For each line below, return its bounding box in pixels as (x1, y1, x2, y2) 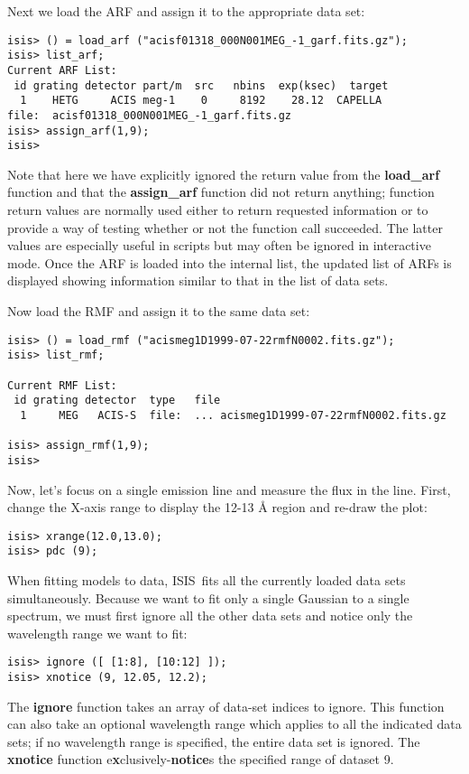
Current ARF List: (7, 63, 117, 77)
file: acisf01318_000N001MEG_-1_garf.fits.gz (7, 108, 291, 122)
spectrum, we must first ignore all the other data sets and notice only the (7, 606, 413, 625)
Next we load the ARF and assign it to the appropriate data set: (7, 2, 365, 20)
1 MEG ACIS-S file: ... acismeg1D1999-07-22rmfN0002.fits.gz (20, 408, 446, 422)
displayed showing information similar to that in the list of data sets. (7, 271, 389, 290)
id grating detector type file (14, 394, 221, 407)
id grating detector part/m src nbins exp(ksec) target (14, 79, 389, 92)
